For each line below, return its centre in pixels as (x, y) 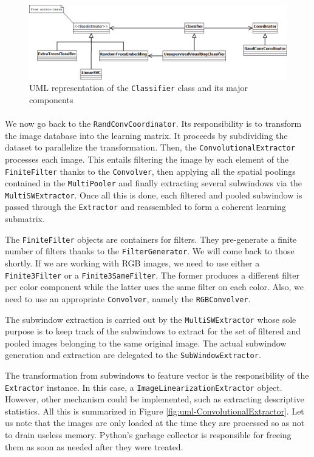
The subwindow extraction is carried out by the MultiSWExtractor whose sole (151, 319)
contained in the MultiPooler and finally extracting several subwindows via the (153, 183)
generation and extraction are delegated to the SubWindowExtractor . (133, 355)
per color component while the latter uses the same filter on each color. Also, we (154, 287)
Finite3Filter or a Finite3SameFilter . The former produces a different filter (152, 275)
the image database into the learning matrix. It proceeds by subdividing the (146, 135)
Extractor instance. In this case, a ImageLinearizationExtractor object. (144, 387)
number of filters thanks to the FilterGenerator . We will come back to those (150, 251)
